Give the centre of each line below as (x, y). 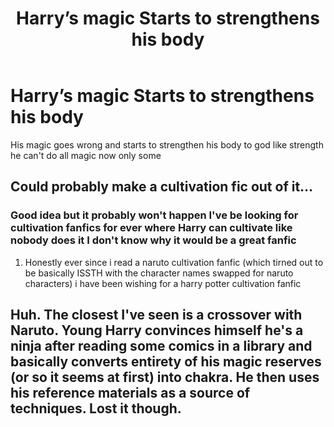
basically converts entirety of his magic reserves (166, 362)
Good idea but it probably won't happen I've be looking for (154, 215)
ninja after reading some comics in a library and (161, 346)
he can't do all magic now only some (86, 155)
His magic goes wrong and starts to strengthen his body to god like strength (167, 144)
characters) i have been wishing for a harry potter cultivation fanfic (163, 283)
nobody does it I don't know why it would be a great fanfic (153, 240)
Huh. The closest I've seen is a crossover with (156, 315)
